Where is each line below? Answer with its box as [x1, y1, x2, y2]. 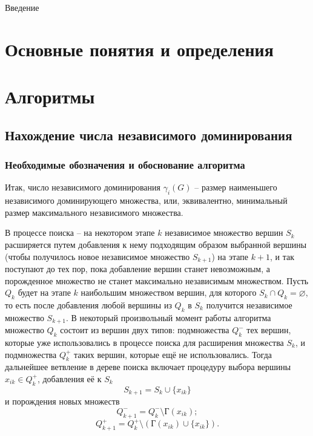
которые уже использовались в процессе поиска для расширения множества [5, 336, 284, 348]
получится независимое [206, 298, 292, 311]
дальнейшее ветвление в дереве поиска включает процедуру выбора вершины [5, 360, 291, 373]
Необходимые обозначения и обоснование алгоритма [5, 157, 245, 172]
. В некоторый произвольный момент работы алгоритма [66, 311, 271, 324]
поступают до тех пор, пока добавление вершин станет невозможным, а [5, 262, 270, 275]
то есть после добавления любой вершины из [5, 298, 172, 311]
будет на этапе [18, 286, 71, 299]
